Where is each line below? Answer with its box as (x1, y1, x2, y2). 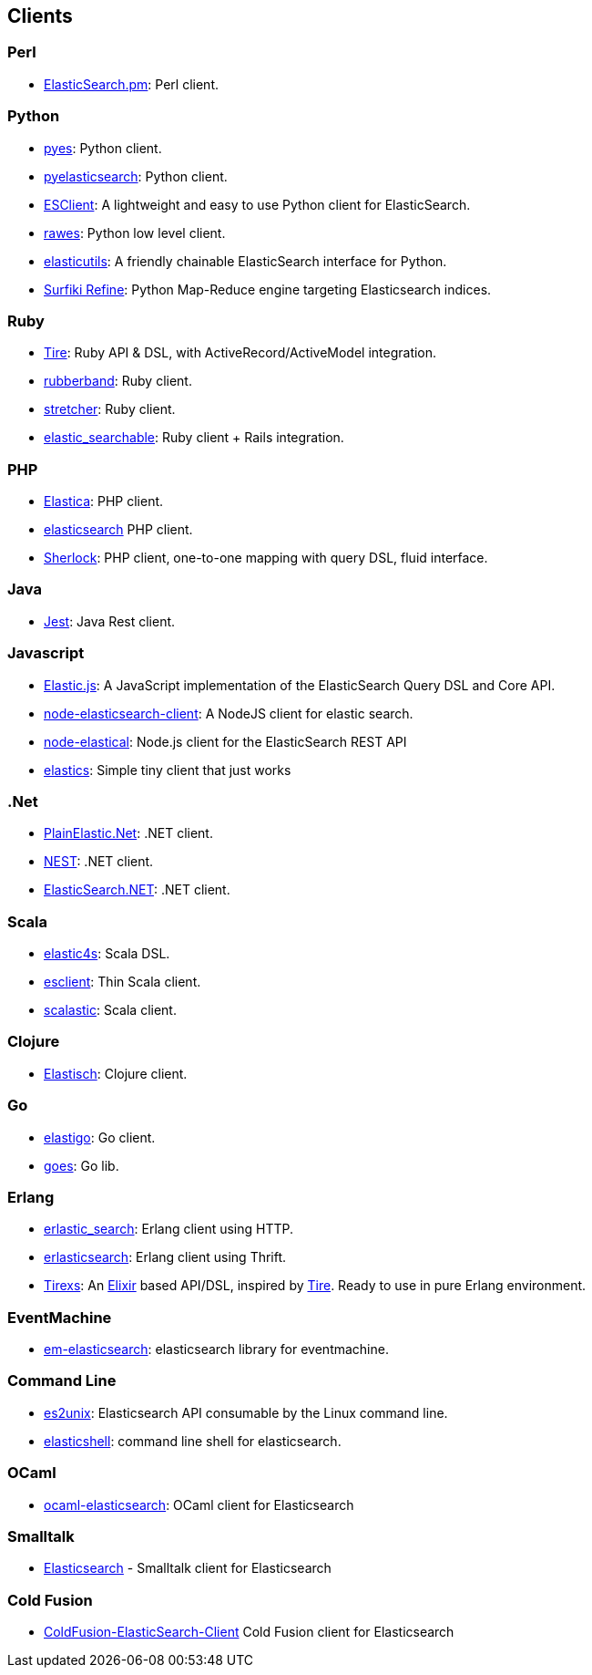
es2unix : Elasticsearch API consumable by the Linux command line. (44, 1404, 448, 1421)
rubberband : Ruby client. (44, 373, 192, 389)
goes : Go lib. (44, 1157, 119, 1174)
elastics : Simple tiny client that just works (44, 761, 291, 778)
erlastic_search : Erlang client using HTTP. (44, 1221, 294, 1237)
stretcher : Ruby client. (44, 401, 176, 418)
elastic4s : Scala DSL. (44, 946, 170, 962)
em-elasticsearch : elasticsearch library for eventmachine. (44, 1341, 389, 1358)
